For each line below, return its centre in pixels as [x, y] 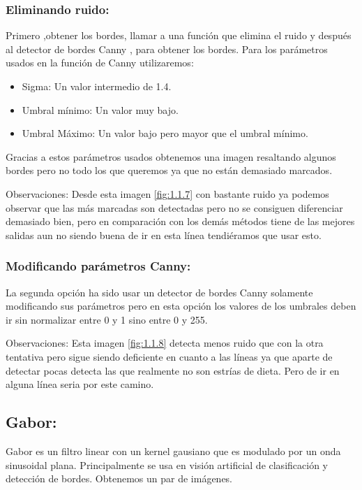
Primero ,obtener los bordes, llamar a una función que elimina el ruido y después [179, 35]
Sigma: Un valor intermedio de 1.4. [97, 86]
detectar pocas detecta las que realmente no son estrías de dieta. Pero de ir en [173, 370]
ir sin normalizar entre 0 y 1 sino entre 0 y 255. [107, 319]
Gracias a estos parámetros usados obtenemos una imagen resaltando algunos [171, 156]
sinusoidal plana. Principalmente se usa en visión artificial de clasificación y [167, 464]
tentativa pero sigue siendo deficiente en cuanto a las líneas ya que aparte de [169, 356]
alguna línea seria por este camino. [80, 384]
